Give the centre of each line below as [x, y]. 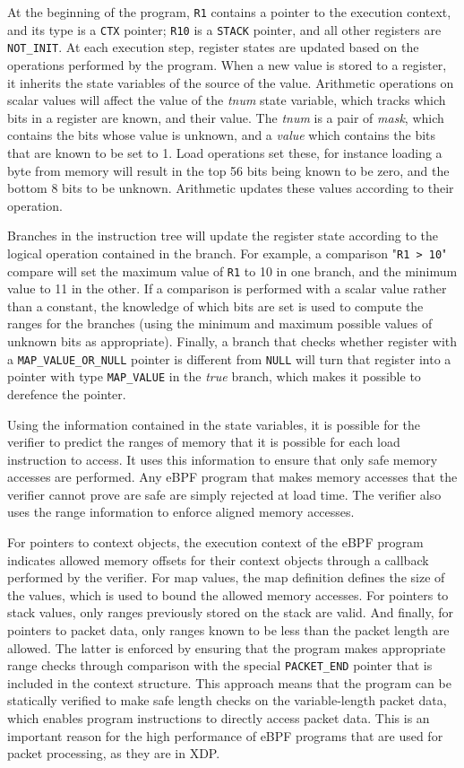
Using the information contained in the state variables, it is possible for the [214, 424]
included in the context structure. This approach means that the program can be [229, 682]
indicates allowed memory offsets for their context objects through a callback [218, 559]
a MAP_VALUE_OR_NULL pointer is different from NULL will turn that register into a [229, 358]
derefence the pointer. [67, 393]
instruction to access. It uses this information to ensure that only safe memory [223, 459]
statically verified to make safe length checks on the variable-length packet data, [227, 700]
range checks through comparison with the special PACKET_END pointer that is [220, 665]
